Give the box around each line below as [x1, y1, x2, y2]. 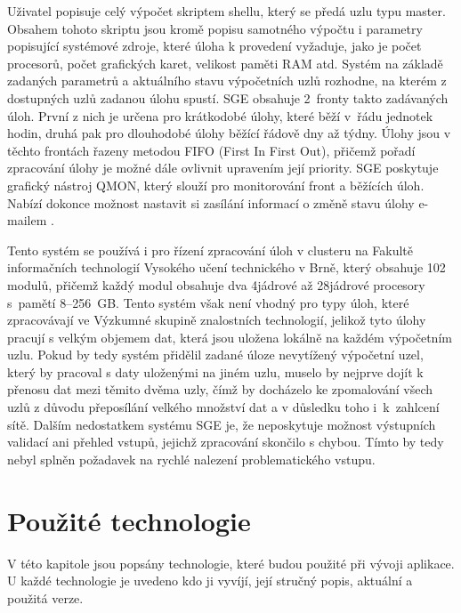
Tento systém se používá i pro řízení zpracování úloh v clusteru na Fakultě [7, 240, 414, 259]
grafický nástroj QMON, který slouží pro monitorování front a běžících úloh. [7, 175, 425, 194]
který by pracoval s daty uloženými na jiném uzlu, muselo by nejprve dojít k [7, 362, 424, 381]
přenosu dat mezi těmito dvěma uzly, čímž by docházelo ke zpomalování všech [7, 380, 433, 399]
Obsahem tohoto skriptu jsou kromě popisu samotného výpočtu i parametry [7, 19, 423, 37]
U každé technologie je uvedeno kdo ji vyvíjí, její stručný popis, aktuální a [7, 571, 413, 590]
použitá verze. [7, 588, 84, 607]
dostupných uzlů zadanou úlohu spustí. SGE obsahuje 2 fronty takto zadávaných [7, 88, 449, 107]
